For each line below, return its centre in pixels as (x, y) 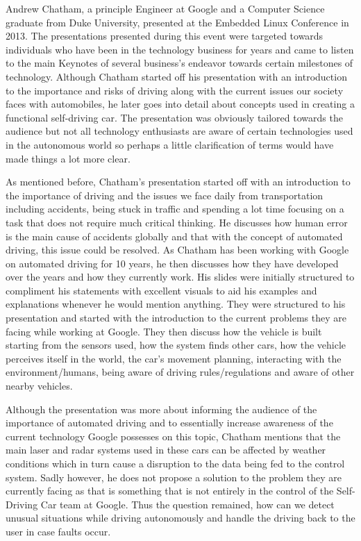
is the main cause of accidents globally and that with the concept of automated (174, 236)
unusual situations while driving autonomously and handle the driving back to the (180, 518)
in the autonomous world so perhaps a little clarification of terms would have (170, 144)
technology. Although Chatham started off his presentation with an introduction (176, 76)
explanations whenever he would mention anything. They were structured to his (176, 304)
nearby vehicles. (39, 386)
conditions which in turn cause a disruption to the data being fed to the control (175, 463)
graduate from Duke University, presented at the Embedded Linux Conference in (177, 22)
